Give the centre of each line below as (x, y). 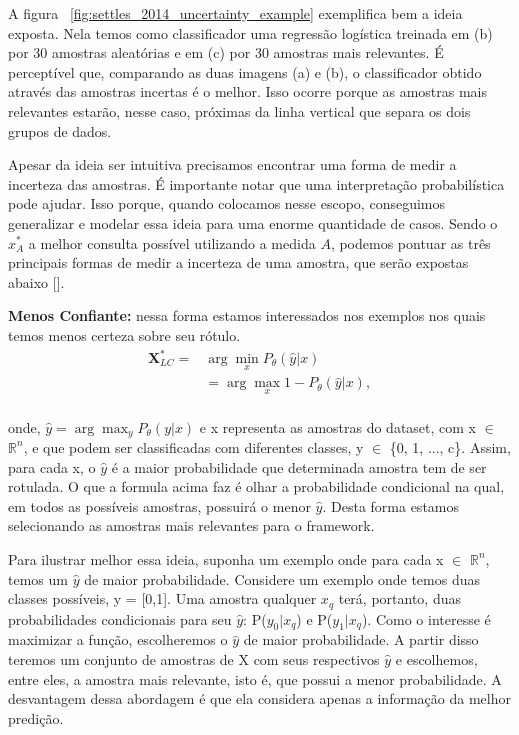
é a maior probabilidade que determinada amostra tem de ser (299, 466)
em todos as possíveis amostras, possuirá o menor (159, 505)
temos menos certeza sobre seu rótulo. (124, 334)
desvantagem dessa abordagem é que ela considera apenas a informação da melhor (259, 698)
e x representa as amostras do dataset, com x (338, 426)
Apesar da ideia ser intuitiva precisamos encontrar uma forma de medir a (232, 164)
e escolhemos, (436, 658)
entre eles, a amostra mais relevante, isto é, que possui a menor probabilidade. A (255, 678)
